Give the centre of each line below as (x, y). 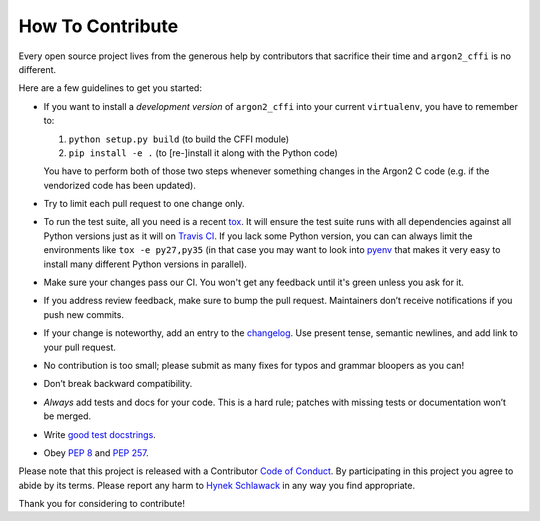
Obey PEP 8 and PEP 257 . (96, 452)
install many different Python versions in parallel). (145, 264)
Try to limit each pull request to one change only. (144, 204)
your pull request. (80, 347)
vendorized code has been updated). (120, 185)
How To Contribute (98, 26)
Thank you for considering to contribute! (101, 504)
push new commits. (84, 314)
